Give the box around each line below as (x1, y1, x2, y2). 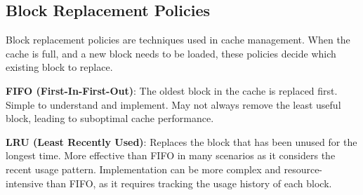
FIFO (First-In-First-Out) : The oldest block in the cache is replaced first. (6, 83, 338, 97)
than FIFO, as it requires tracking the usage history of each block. (46, 175, 332, 190)
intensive (6, 175, 44, 190)
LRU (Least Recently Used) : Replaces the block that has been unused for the (6, 134, 357, 149)
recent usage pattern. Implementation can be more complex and (6, 161, 281, 176)
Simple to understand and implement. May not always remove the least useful (6, 97, 341, 112)
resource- (284, 161, 323, 176)
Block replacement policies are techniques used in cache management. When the (6, 32, 350, 47)
